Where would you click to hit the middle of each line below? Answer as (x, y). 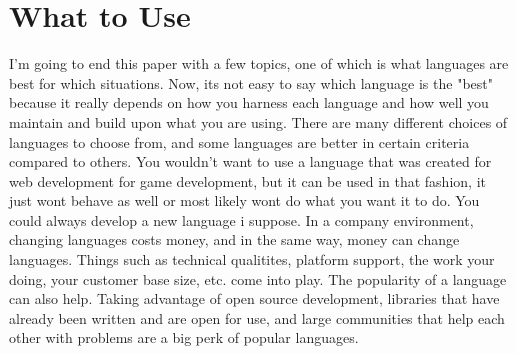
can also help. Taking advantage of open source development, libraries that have (254, 298)
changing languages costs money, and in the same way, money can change (234, 239)
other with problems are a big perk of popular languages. (184, 337)
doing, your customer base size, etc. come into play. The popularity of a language (258, 278)
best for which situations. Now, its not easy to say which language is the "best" (251, 82)
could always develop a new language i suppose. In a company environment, (241, 219)
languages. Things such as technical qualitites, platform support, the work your (252, 259)
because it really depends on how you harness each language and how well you (249, 102)
